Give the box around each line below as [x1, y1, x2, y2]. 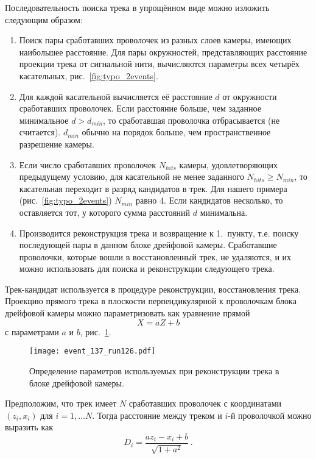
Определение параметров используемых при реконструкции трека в [29, 364, 279, 377]
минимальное [19, 113, 69, 126]
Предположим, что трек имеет [5, 397, 117, 410]
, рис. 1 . [80, 325, 111, 338]
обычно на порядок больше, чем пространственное [82, 126, 271, 138]
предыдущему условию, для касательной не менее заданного [19, 170, 244, 183]
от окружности [222, 90, 277, 102]
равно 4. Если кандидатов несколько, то [135, 194, 283, 207]
